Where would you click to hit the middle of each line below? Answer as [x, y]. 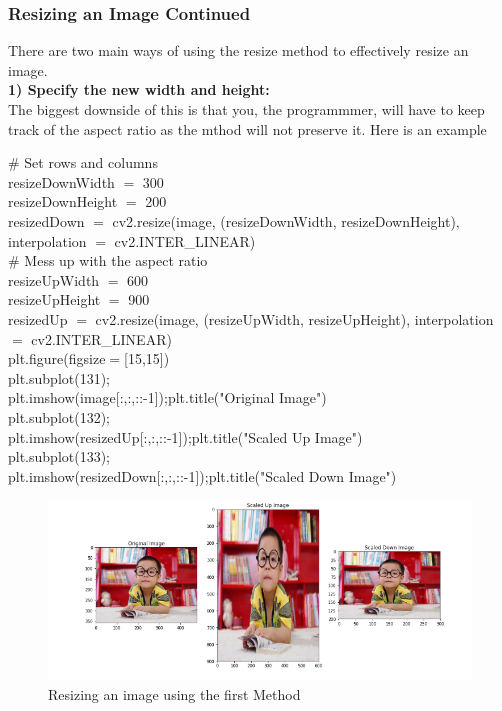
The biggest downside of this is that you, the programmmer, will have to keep [246, 109]
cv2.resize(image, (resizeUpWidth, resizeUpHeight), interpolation [294, 318]
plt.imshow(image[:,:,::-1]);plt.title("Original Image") [167, 397]
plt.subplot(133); [59, 456]
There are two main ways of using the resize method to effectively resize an [238, 50]
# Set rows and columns [83, 162]
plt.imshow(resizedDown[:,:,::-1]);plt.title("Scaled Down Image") [202, 475]
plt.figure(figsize [57, 358]
